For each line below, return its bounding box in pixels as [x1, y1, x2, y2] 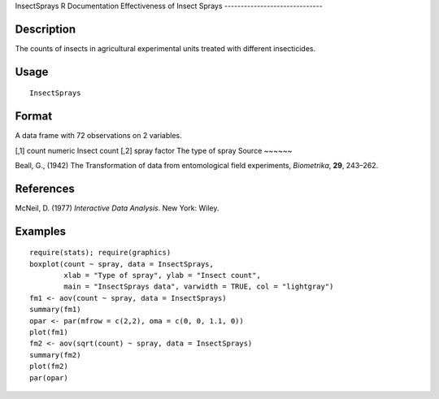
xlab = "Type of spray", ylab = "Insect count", [63, 271, 262, 280]
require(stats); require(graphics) [29, 248, 172, 258]
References [15, 181, 75, 195]
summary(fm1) [29, 305, 81, 314]
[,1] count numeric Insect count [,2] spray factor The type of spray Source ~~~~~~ [15, 145, 293, 155]
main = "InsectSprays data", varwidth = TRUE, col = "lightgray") [63, 282, 334, 292]
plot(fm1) [29, 327, 68, 337]
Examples [15, 224, 67, 238]
